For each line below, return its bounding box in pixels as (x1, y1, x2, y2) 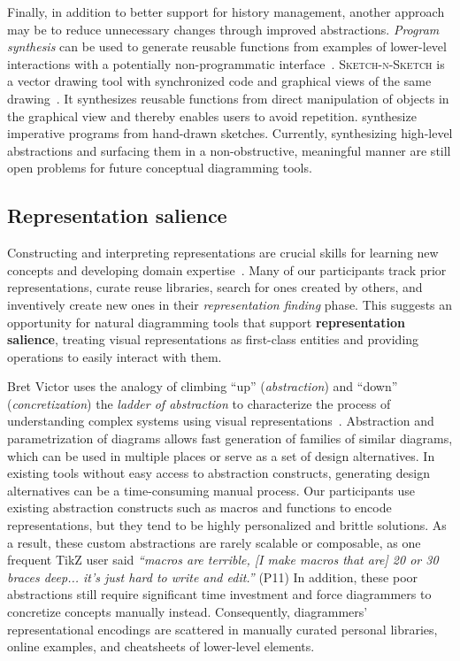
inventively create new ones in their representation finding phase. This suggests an (7, 295, 453, 313)
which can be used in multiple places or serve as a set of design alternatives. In (7, 446, 435, 465)
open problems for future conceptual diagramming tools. (7, 158, 312, 177)
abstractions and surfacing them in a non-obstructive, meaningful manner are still (7, 141, 451, 159)
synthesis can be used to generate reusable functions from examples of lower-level (7, 37, 447, 56)
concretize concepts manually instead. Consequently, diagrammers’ (7, 603, 368, 621)
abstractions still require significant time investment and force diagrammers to (7, 585, 432, 603)
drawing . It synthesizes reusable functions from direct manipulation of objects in (7, 88, 449, 107)
